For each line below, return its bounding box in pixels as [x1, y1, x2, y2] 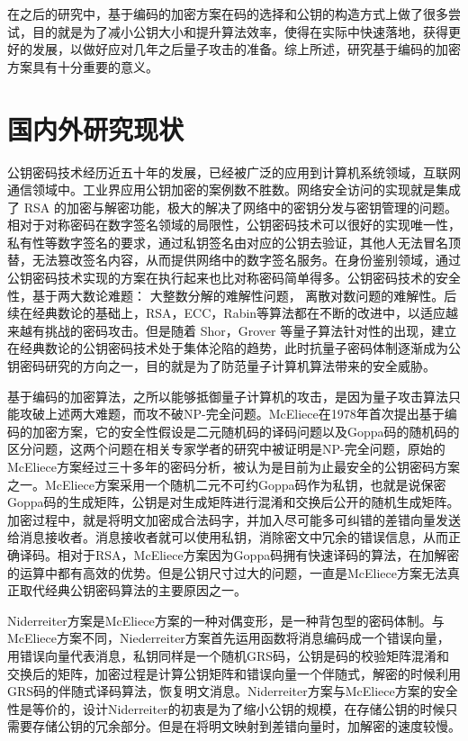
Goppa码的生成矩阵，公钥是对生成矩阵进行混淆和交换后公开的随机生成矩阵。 [7, 492, 460, 511]
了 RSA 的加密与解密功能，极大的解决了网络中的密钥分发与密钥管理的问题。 [7, 197, 457, 216]
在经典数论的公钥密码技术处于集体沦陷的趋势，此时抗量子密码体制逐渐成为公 [7, 339, 461, 357]
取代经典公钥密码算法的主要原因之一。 [19, 581, 247, 600]
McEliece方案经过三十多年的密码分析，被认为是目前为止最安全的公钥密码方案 [7, 457, 461, 475]
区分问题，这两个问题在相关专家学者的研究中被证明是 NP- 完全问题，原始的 [7, 439, 445, 458]
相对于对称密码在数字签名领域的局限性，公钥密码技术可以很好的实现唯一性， [7, 215, 461, 234]
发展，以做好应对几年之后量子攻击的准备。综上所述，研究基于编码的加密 [31, 40, 461, 59]
